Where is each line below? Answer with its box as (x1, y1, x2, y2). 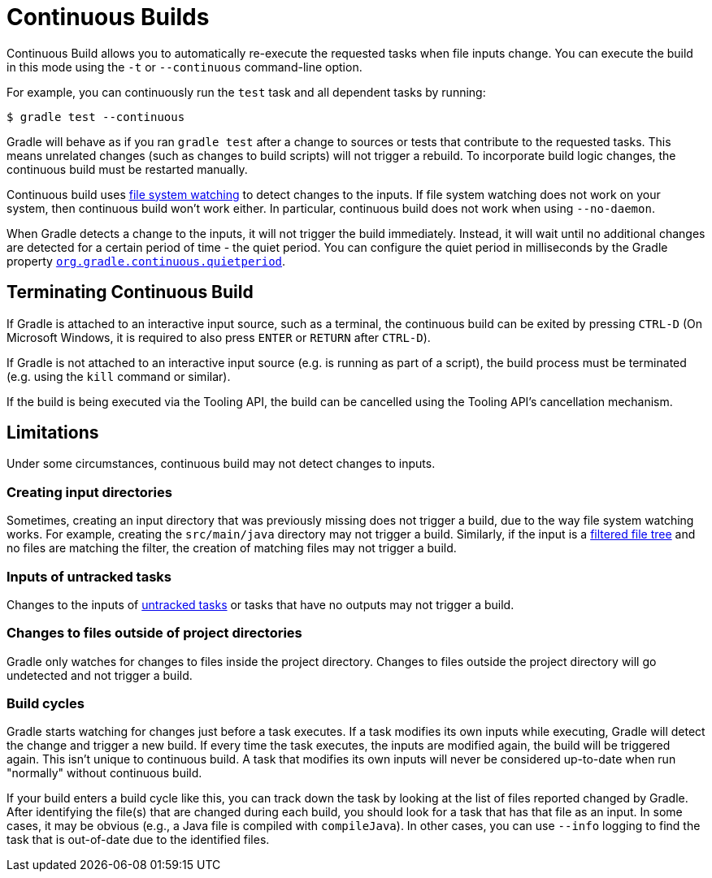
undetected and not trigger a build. (7, 668, 193, 682)
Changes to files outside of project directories (7, 625, 302, 642)
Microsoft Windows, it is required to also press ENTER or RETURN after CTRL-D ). (7, 330, 431, 344)
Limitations (7, 422, 99, 443)
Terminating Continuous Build (7, 282, 254, 303)
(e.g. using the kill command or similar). (7, 369, 231, 383)
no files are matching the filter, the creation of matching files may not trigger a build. (7, 541, 457, 556)
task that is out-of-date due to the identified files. (7, 833, 270, 847)
